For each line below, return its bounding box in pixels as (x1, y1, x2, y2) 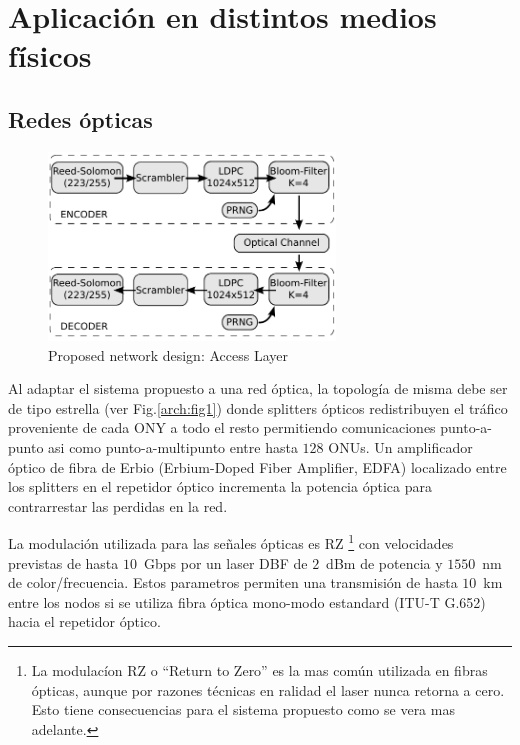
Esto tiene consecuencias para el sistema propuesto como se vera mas (31, 699, 455, 720)
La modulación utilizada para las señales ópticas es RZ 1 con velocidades (8, 530, 454, 554)
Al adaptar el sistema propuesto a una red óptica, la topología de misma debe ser (8, 378, 508, 399)
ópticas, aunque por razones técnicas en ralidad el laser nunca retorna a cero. (31, 679, 505, 700)
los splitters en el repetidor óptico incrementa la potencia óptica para (8, 476, 432, 497)
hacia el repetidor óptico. (8, 611, 161, 632)
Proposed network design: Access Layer (48, 344, 288, 365)
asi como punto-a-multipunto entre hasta (48, 437, 298, 458)
